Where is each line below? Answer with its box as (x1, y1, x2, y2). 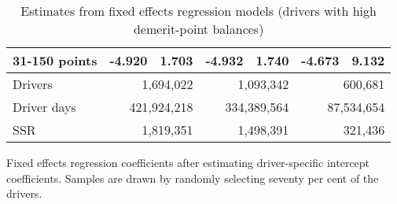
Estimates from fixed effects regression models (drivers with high (20, 2, 377, 20)
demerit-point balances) (133, 20, 264, 38)
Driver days (13, 98, 76, 116)
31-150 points (13, 51, 97, 69)
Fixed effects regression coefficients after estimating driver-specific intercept (6, 154, 370, 170)
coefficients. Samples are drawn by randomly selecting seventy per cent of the (6, 169, 379, 186)
